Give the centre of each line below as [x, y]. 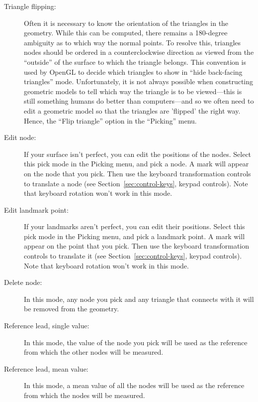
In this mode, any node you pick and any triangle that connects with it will [139, 299]
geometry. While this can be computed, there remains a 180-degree [126, 33]
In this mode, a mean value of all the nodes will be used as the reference [134, 385]
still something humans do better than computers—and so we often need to [139, 101]
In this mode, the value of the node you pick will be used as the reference [136, 342]
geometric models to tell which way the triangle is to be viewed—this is [133, 91]
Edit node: [20, 137]
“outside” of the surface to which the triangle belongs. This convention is [135, 62]
